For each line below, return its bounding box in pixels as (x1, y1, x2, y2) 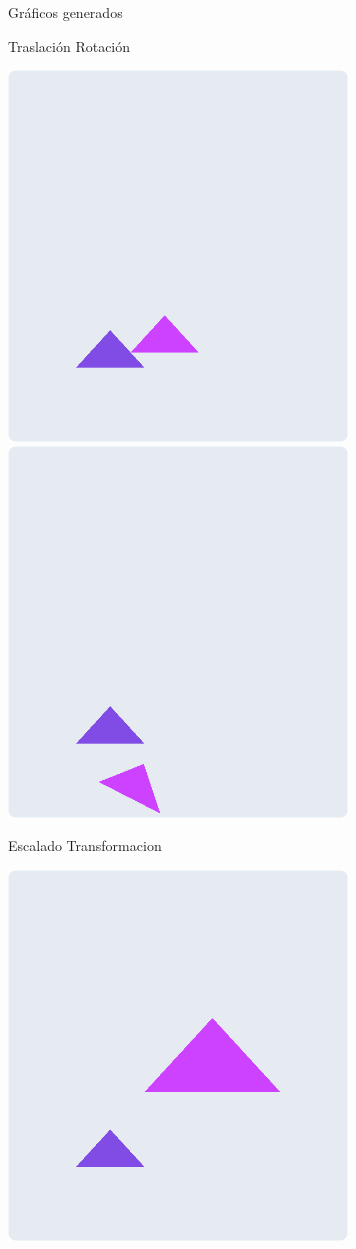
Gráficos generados (8, 2, 123, 22)
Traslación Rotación (8, 35, 131, 56)
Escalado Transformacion (8, 835, 162, 856)
